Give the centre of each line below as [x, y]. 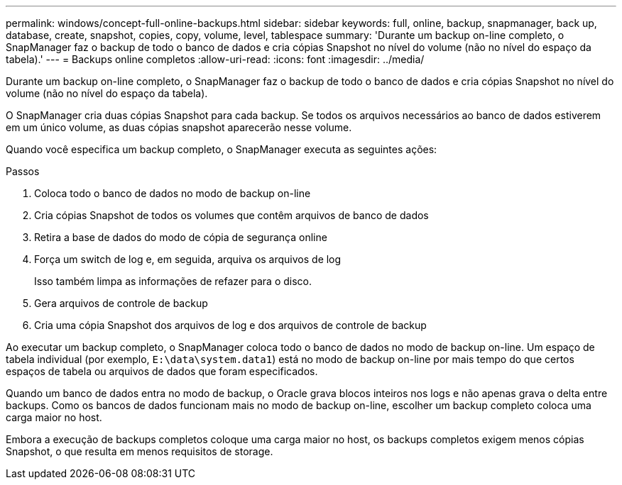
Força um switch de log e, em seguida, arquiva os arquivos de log [188, 259]
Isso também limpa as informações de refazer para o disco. [173, 281]
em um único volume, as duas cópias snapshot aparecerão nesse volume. [179, 127]
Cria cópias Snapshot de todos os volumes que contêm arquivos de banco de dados [231, 215]
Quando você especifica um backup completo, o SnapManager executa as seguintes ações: [222, 149]
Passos [23, 171]
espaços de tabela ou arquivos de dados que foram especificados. [162, 371]
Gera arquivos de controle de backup [121, 303]
